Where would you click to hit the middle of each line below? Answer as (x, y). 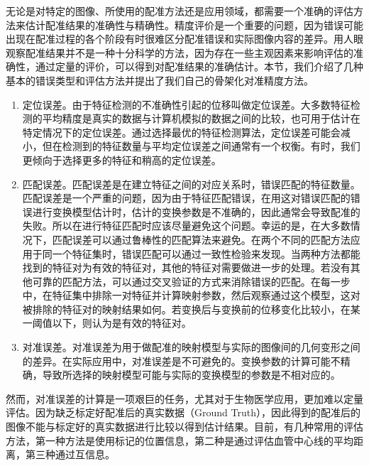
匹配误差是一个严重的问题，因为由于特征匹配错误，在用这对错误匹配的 (186, 198)
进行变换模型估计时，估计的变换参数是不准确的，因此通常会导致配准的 (196, 211)
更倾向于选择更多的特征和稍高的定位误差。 (122, 159)
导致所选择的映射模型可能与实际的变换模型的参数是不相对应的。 (191, 375)
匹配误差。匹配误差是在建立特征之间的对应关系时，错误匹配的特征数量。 (191, 184)
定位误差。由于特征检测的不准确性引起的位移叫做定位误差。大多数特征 (186, 104)
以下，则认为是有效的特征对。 (122, 323)
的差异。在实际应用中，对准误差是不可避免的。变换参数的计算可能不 (181, 361)
